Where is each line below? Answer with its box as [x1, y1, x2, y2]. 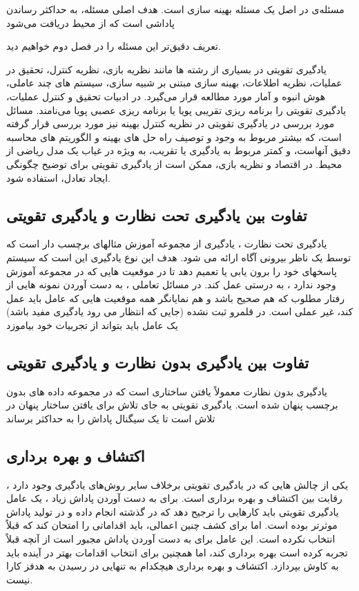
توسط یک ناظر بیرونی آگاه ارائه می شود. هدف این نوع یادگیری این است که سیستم [6, 250, 351, 264]
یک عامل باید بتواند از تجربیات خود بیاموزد [6, 317, 178, 332]
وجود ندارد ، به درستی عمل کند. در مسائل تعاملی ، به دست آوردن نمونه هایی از [6, 277, 336, 292]
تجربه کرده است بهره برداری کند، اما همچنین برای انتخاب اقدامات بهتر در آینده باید [6, 545, 348, 559]
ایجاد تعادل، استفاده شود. [6, 170, 111, 185]
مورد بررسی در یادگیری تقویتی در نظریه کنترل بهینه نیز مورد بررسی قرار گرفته [6, 116, 335, 131]
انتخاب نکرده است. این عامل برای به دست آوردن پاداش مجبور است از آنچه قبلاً [6, 532, 336, 546]
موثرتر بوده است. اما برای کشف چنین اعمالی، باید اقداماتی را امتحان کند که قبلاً [6, 518, 338, 532]
